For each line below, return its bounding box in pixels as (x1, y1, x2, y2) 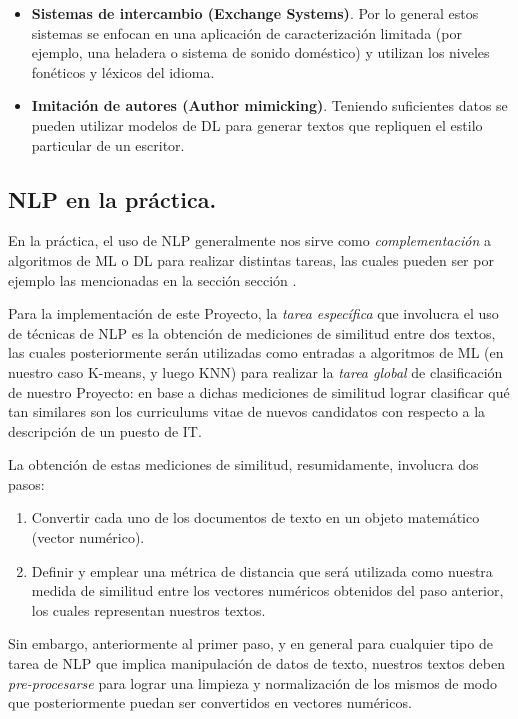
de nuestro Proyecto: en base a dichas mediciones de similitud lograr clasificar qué (8, 381, 510, 402)
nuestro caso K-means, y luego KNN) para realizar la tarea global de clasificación (8, 361, 503, 382)
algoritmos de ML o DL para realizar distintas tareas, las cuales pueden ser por (8, 249, 494, 270)
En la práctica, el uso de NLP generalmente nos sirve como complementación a (8, 230, 491, 251)
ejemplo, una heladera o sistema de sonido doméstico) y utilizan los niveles (31, 42, 490, 63)
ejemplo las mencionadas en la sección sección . (8, 269, 297, 290)
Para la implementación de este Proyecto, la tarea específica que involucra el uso (8, 303, 499, 324)
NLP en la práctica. (8, 183, 217, 214)
